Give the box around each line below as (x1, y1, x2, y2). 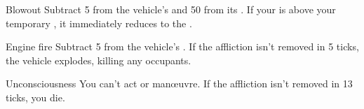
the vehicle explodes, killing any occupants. (6, 52, 191, 67)
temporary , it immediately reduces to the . (6, 15, 192, 30)
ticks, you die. (6, 89, 65, 104)
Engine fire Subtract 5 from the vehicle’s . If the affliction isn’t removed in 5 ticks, (6, 39, 359, 54)
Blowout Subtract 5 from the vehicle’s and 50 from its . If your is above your (6, 2, 336, 16)
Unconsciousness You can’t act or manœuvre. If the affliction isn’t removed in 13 (6, 76, 353, 91)
